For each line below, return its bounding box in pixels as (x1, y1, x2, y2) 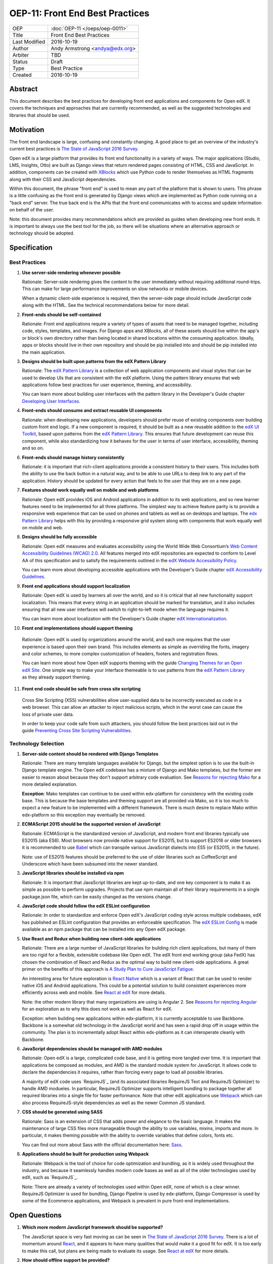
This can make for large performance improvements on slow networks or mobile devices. (22, 286, 208, 292)
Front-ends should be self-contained (22, 311, 101, 318)
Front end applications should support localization (22, 583, 130, 589)
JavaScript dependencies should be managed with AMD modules (22, 1046, 163, 1052)
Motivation (9, 125, 44, 134)
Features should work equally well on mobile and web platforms (22, 487, 159, 493)
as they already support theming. (22, 674, 91, 680)
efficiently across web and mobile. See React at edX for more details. (22, 989, 166, 996)
